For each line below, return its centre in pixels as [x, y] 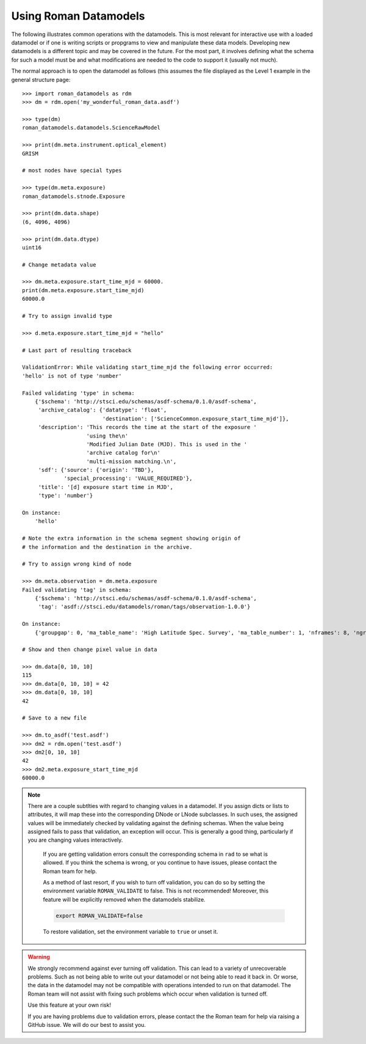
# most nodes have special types [72, 171]
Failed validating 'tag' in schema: [77, 590]
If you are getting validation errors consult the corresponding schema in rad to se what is [156, 854]
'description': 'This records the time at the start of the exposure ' [148, 427]
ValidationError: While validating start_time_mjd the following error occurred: [148, 367]
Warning [39, 957]
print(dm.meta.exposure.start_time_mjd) [83, 290]
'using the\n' [107, 436]
